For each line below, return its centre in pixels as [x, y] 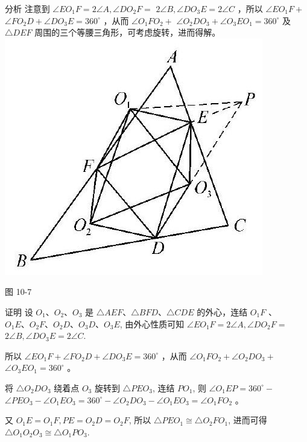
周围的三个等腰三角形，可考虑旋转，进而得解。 [128, 32]
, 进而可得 [248, 420]
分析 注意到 [27, 8]
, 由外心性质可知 [152, 324]
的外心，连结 [222, 311]
